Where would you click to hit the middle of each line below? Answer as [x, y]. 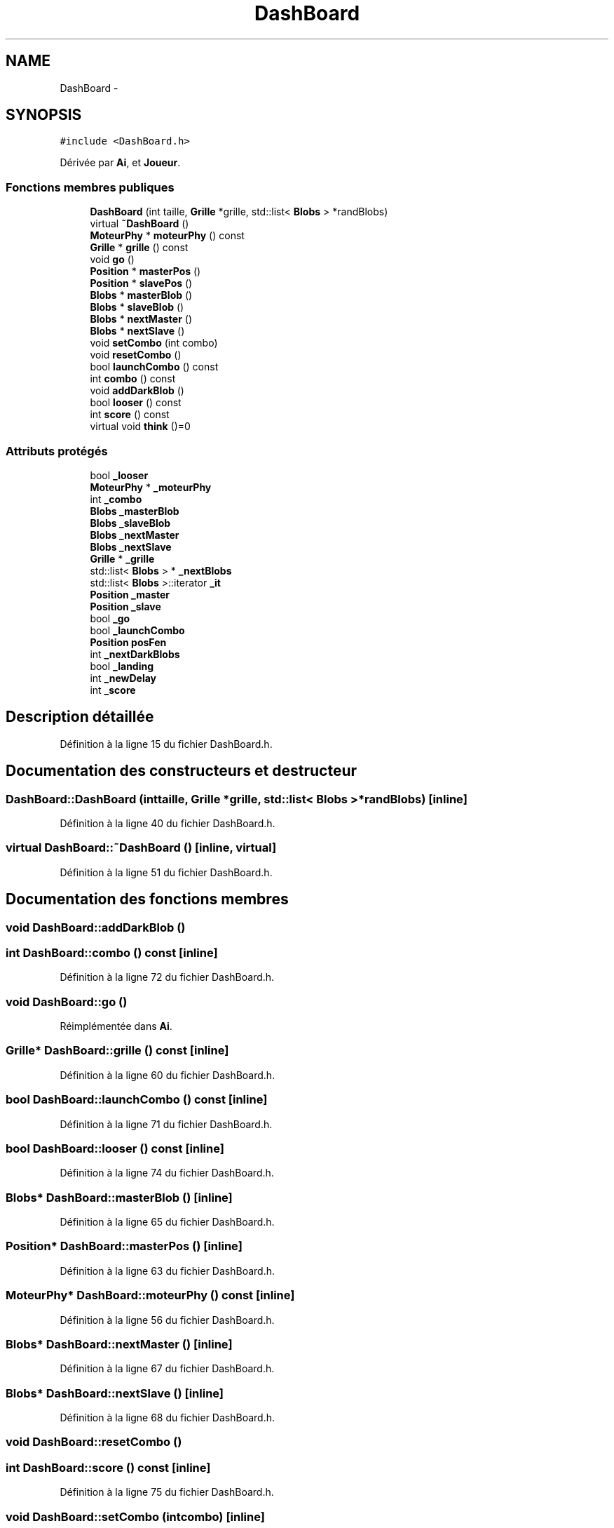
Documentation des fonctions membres [147, 899]
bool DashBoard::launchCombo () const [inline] [137, 1100]
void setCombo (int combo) [154, 343]
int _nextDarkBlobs [135, 654]
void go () [112, 260]
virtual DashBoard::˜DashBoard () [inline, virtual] [141, 848]
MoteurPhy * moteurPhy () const [167, 236]
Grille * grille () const [139, 248]
